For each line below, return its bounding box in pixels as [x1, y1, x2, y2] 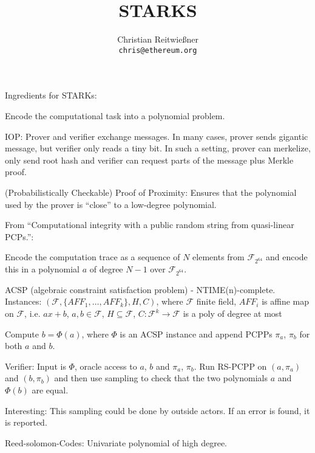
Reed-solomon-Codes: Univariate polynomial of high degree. [5, 436, 227, 449]
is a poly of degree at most [183, 307, 282, 319]
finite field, [196, 295, 237, 308]
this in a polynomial [5, 263, 80, 275]
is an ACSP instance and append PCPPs [120, 327, 273, 340]
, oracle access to [74, 359, 137, 372]
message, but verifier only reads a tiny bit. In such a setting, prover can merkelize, [5, 142, 311, 154]
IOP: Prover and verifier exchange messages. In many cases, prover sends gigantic [5, 130, 308, 142]
